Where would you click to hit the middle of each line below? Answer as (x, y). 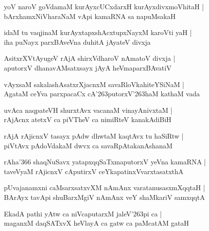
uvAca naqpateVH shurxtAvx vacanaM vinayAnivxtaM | (88, 110)
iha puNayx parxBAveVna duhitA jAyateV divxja (77, 42)
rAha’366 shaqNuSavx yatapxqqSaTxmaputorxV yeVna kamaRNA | (105, 162)
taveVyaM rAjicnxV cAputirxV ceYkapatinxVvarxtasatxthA (94, 171)
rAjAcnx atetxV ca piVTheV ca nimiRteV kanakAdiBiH (88, 119)
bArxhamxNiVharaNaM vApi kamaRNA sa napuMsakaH (90, 16)
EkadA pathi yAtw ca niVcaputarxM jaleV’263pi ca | (83, 213)
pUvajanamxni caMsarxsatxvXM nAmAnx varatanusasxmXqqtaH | (104, 187)
